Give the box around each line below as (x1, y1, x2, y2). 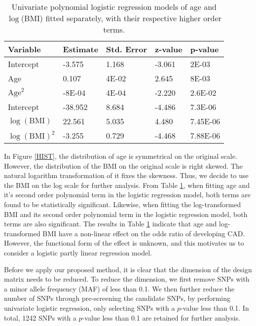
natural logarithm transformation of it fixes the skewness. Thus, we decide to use (4, 170, 249, 181)
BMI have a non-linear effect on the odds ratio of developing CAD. (42, 228, 245, 238)
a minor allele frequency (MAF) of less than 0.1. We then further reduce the (4, 283, 235, 293)
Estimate (63, 43, 99, 55)
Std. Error (106, 43, 147, 55)
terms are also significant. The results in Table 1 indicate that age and (4, 218, 217, 229)
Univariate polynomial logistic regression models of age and (11, 1, 217, 12)
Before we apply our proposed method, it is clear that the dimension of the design (4, 264, 252, 274)
